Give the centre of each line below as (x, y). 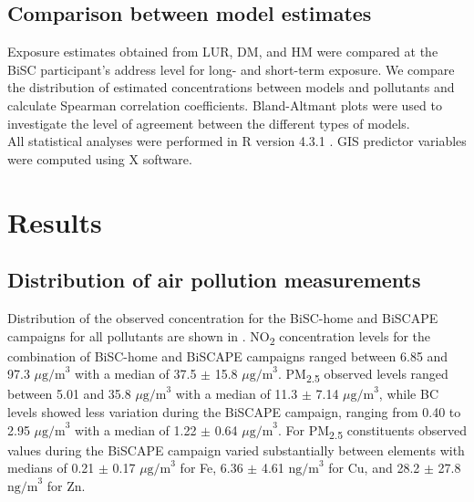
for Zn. (66, 485)
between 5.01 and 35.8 (69, 394)
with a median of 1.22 (136, 429)
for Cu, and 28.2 (374, 468)
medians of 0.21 (51, 468)
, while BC (408, 394)
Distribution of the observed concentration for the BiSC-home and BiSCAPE (223, 317)
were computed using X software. (100, 158)
